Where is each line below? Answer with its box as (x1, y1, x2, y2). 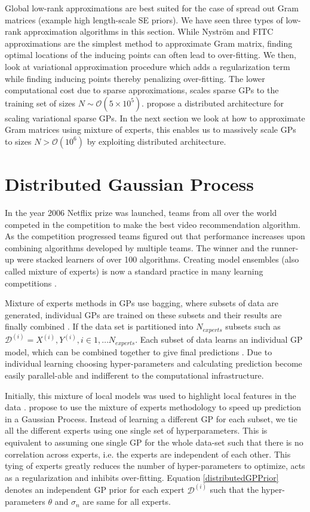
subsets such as (225, 320, 281, 333)
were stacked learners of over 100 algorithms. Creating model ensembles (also (17, 253, 299, 266)
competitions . (5, 276, 57, 289)
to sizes (5, 135, 32, 147)
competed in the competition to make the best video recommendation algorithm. (5, 218, 300, 230)
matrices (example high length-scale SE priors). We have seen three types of (5, 13, 283, 26)
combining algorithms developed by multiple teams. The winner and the (5, 241, 269, 254)
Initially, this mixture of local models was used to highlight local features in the (5, 389, 296, 401)
